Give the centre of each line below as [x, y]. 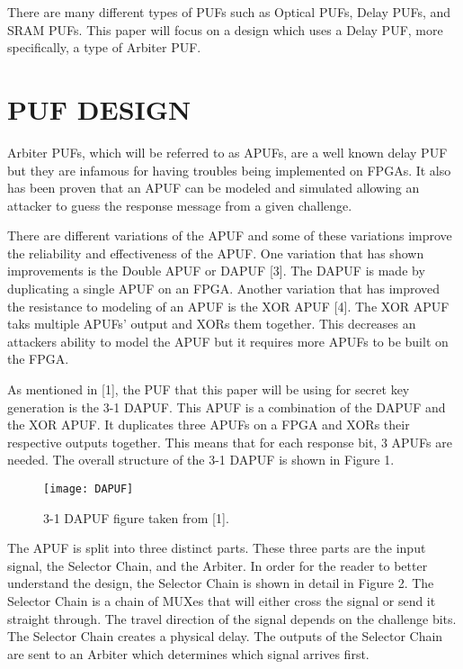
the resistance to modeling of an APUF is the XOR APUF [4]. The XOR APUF [228, 306]
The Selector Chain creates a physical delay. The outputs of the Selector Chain [225, 636]
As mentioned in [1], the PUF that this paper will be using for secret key [209, 389]
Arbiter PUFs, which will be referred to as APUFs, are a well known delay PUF [227, 152]
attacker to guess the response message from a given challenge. [180, 205]
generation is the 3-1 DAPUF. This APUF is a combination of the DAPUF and [227, 407]
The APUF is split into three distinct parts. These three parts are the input [217, 548]
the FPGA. [38, 359]
